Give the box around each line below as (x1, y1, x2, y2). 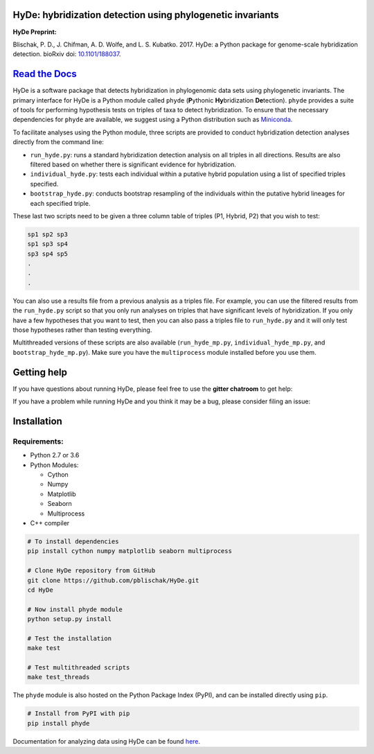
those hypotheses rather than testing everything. (12, 326, 152, 334)
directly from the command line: (12, 138, 104, 146)
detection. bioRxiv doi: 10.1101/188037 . (12, 50, 121, 58)
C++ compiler (30, 518, 70, 527)
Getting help (12, 366, 67, 378)
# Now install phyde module (27, 605, 123, 613)
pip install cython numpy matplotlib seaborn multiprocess (27, 547, 232, 555)
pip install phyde (27, 719, 90, 727)
